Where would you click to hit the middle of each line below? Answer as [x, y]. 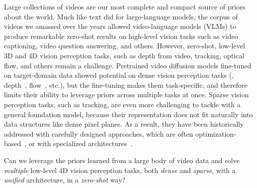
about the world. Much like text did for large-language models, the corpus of [121, 16]
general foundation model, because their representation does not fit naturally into [128, 114]
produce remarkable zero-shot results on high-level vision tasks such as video [121, 36]
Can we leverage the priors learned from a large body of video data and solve [122, 160]
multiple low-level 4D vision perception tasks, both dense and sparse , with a [120, 170]
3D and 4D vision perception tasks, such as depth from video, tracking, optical [124, 55]
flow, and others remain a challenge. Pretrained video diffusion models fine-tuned [128, 65]
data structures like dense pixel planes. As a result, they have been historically [124, 124]
